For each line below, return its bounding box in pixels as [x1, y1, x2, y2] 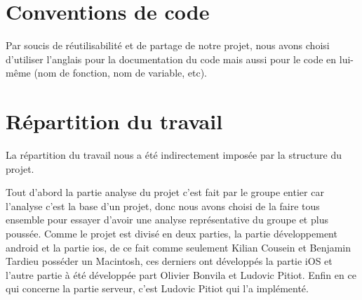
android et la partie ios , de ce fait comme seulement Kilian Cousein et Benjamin [6, 240, 351, 254]
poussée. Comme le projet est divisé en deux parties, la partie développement [6, 226, 337, 240]
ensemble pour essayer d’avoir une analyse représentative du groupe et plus [6, 212, 328, 227]
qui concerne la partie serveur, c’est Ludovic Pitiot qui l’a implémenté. [6, 281, 309, 296]
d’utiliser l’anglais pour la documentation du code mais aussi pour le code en [6, 51, 337, 66]
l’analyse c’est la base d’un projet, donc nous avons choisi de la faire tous [6, 198, 320, 213]
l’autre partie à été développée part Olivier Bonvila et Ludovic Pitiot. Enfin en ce [6, 267, 356, 282]
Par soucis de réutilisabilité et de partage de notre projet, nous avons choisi [6, 38, 330, 53]
